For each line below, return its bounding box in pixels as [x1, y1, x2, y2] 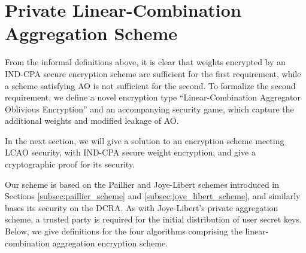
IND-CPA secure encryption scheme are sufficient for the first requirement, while [5, 67, 301, 80]
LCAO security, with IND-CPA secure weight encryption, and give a [5, 146, 256, 158]
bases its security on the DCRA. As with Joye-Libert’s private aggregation [5, 201, 278, 214]
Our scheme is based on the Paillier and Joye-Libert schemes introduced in [5, 178, 280, 190]
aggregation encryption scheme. [52, 236, 168, 249]
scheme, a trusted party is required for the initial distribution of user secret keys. [5, 213, 302, 225]
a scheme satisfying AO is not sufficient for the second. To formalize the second [5, 79, 296, 92]
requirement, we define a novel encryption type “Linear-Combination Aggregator [5, 91, 301, 103]
